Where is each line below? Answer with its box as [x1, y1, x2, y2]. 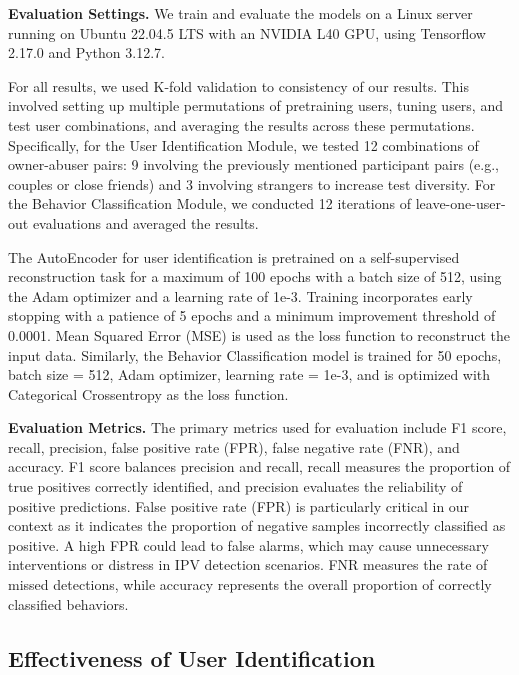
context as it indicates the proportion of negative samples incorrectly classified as [8, 515, 506, 536]
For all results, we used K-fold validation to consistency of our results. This [8, 75, 470, 96]
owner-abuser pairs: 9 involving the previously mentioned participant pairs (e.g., [8, 154, 499, 175]
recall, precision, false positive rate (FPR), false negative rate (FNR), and [8, 436, 460, 457]
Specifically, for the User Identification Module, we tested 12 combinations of [8, 134, 479, 155]
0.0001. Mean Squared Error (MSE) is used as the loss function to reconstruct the [8, 324, 510, 345]
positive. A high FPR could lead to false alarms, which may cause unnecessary [8, 534, 489, 555]
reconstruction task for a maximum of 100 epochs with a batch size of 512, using [8, 266, 502, 287]
